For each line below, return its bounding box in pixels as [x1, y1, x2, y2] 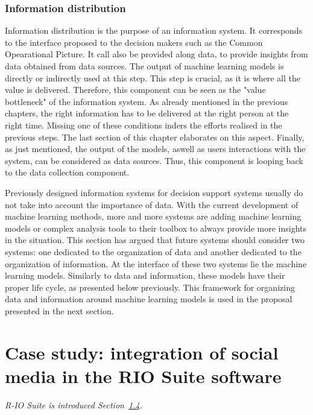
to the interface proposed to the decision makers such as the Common [5, 36, 263, 48]
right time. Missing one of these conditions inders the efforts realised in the [5, 118, 282, 131]
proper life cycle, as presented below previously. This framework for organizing [5, 280, 295, 293]
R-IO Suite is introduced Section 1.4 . [5, 398, 143, 411]
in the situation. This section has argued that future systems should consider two [5, 233, 305, 246]
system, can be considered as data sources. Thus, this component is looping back [5, 154, 303, 166]
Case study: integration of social [5, 340, 279, 364]
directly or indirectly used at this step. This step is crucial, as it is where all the [5, 71, 300, 84]
